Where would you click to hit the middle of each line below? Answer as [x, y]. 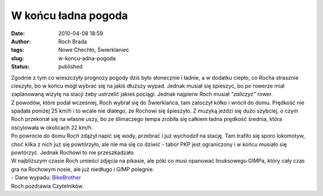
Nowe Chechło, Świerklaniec [94, 50]
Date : [18, 33]
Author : [21, 41]
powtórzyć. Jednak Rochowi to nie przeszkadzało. [73, 153]
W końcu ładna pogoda [69, 15]
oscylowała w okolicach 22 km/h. [52, 127]
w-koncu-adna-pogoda [87, 58]
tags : [18, 50]
